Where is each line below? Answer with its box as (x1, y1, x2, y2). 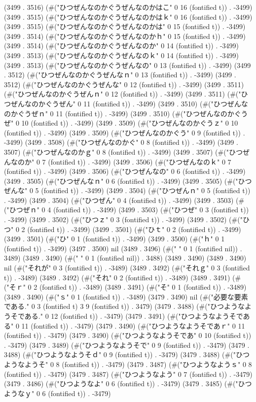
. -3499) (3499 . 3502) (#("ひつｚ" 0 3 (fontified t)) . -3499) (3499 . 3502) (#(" (4, 214, 243, 225)
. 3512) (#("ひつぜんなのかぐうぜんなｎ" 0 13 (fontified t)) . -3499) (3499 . (4, 69, 236, 80)
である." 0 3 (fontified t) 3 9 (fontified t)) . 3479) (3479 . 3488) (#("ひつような (4, 301, 245, 311)
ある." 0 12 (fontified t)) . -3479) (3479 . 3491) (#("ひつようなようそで (24, 311, 243, 321)
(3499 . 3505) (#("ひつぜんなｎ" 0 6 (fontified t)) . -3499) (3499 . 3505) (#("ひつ (4, 175, 252, 186)
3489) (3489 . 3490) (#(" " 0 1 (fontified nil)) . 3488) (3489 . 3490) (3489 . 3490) (4, 253, 247, 263)
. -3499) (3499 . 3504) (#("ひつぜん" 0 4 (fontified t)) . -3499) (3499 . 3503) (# (4, 195, 245, 205)
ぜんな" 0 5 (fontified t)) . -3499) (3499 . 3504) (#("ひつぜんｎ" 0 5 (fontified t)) (4, 185, 251, 196)
